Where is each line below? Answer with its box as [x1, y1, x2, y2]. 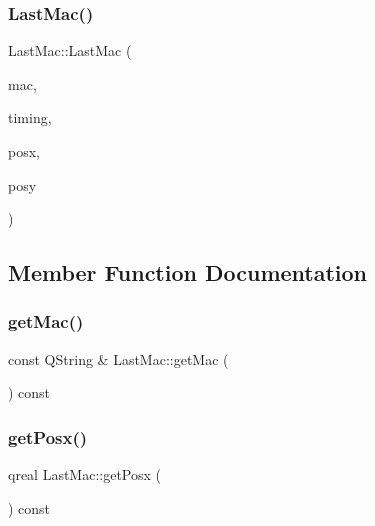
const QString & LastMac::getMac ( [8, 348, 229, 369]
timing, [8, 107, 52, 128]
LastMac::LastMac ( [8, 40, 132, 61]
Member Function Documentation [8, 257, 368, 288]
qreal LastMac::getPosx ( [8, 464, 162, 485]
